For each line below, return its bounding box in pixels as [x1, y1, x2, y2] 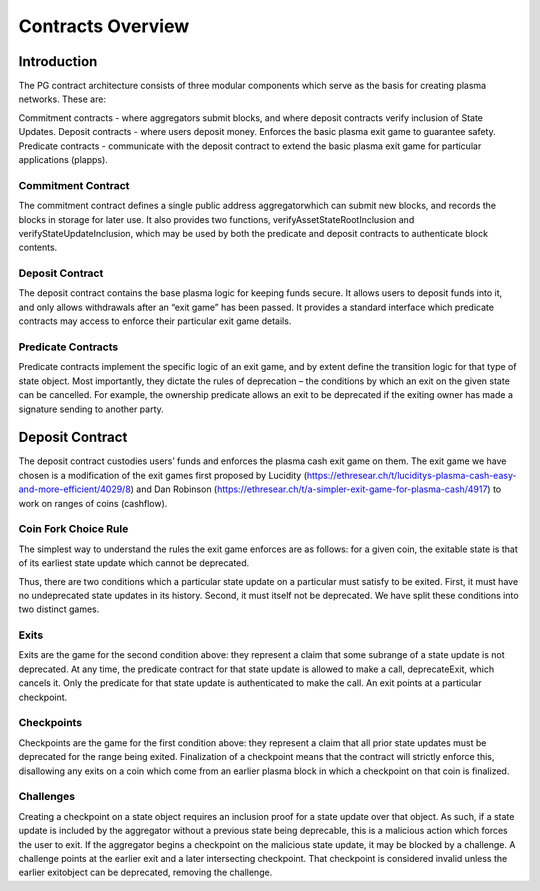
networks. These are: [18, 93, 107, 105]
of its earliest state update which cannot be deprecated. [18, 557, 250, 569]
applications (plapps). [18, 154, 109, 166]
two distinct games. [18, 603, 100, 615]
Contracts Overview [18, 15, 190, 37]
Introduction [18, 53, 98, 70]
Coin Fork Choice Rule [18, 522, 129, 536]
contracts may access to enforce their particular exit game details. [18, 315, 292, 327]
